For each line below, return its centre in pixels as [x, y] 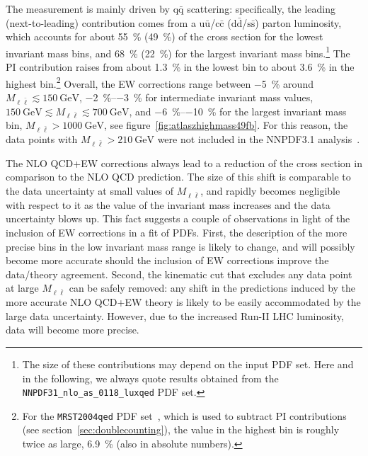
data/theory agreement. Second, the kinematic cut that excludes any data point [179, 274]
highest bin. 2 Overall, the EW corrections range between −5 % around [160, 82]
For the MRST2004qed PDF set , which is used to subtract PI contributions [184, 415]
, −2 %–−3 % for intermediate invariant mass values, [196, 97]
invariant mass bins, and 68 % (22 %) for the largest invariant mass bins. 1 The [178, 52]
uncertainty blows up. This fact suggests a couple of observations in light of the [178, 218]
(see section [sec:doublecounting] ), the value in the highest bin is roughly [181, 429]
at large [22, 288]
